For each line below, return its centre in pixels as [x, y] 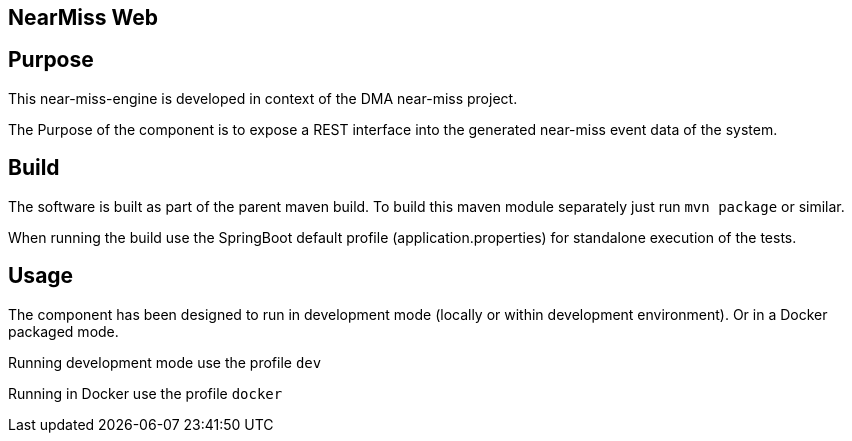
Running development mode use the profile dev [165, 362]
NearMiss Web [83, 17]
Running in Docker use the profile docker [145, 393]
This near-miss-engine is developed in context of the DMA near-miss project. [263, 98]
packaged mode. [63, 331]
